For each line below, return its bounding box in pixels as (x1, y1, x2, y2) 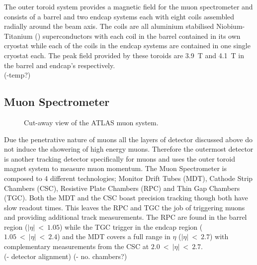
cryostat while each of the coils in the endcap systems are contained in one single (4, 40, 251, 51)
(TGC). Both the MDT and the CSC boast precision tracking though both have (4, 192, 248, 203)
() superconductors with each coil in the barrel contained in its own (35, 30, 241, 41)
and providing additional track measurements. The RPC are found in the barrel (4, 212, 247, 222)
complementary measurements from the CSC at (4, 241, 149, 252)
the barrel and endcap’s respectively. (4, 60, 115, 70)
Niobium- (216, 21, 245, 31)
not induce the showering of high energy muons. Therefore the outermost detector (4, 144, 254, 154)
